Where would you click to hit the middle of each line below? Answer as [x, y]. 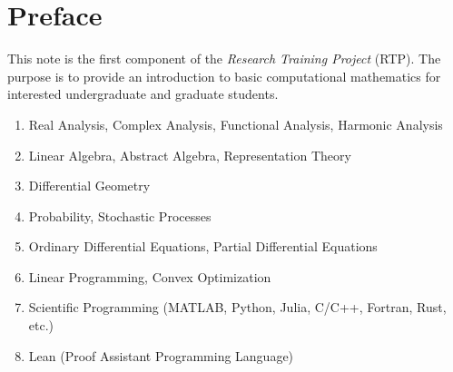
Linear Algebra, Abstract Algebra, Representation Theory [190, 155]
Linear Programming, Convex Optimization [150, 276]
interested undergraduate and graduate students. [143, 94]
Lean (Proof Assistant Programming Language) [161, 355]
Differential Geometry [89, 186]
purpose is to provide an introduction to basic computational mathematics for [224, 76]
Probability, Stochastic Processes [120, 215]
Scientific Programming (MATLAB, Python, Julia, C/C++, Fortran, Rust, [237, 307]
